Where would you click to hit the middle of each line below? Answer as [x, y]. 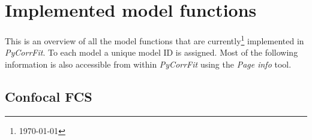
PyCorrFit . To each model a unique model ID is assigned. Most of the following [151, 52]
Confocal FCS [49, 96]
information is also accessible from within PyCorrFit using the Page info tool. [148, 64]
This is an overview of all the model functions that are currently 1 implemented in [154, 40]
